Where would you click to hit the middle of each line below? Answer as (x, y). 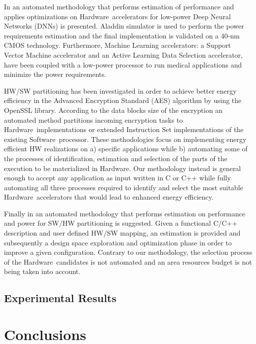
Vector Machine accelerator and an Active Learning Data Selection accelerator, (123, 54)
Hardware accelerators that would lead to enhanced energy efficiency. (109, 197)
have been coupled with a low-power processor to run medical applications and (123, 64)
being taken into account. (42, 271)
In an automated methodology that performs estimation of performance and (119, 6)
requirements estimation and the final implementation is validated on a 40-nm (122, 35)
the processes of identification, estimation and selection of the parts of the (116, 158)
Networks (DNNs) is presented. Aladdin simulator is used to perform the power (124, 26)
